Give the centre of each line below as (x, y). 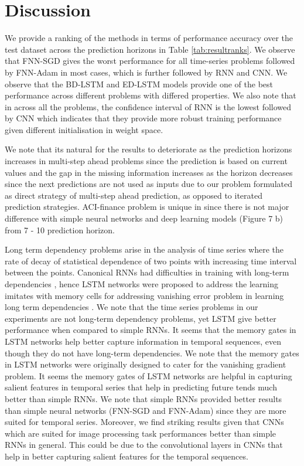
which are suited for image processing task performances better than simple (141, 433)
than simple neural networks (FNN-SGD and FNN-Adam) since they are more (146, 410)
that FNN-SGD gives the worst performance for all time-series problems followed (150, 61)
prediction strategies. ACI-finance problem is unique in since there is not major (147, 207)
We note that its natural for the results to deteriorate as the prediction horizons (148, 149)
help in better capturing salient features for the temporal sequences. (127, 456)
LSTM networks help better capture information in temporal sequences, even (143, 341)
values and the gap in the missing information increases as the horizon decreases (149, 172)
